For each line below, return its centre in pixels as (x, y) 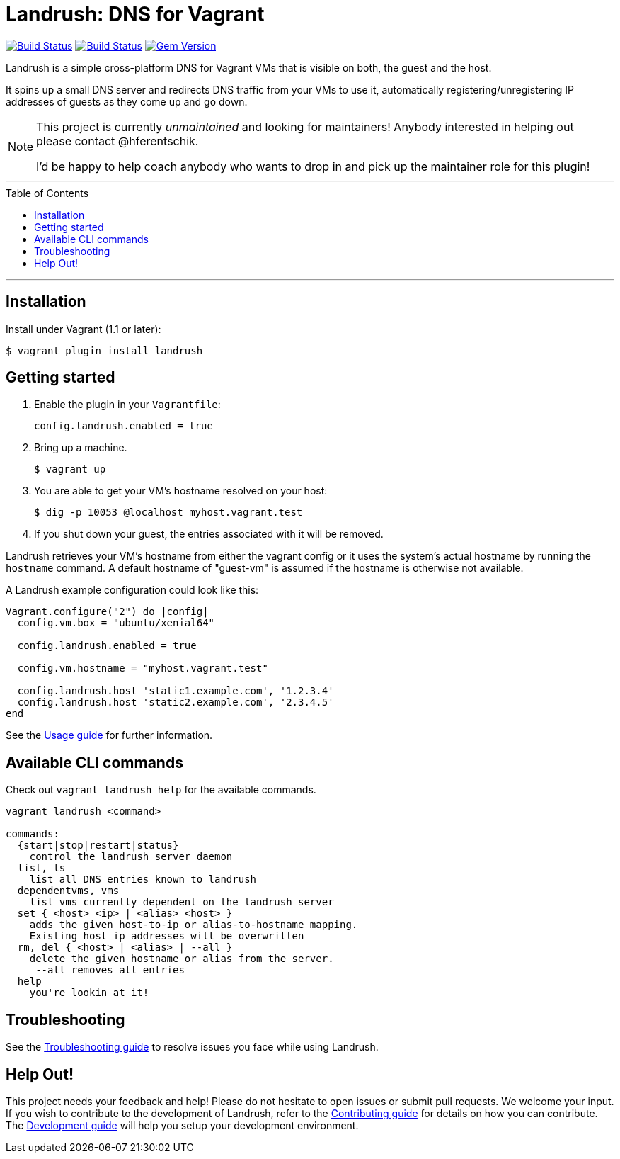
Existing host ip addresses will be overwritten (167, 936)
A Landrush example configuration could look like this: (132, 590)
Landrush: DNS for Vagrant (135, 14)
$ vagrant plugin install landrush (104, 350)
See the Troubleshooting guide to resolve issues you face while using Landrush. (192, 1047)
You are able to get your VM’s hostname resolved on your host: (181, 491)
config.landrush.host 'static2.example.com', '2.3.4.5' (176, 702)
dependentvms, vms (68, 891)
